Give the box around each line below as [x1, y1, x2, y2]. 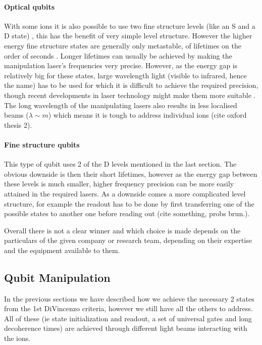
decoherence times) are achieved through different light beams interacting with [4, 323, 247, 333]
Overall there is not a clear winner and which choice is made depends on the [4, 225, 241, 235]
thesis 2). [4, 119, 32, 130]
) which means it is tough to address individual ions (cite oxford [48, 110, 247, 120]
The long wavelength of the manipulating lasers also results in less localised [4, 100, 237, 110]
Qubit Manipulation [4, 269, 111, 285]
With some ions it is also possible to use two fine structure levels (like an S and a [4, 20, 255, 31]
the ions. [4, 333, 31, 343]
